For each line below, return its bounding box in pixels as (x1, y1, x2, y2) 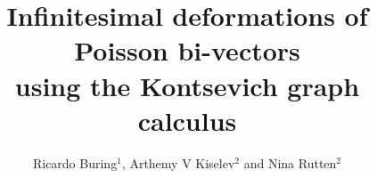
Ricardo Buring (32, 153, 118, 172)
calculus (137, 101, 237, 138)
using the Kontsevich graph (14, 67, 360, 103)
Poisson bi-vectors (74, 32, 300, 69)
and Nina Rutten (243, 153, 337, 172)
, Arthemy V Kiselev (121, 153, 235, 172)
